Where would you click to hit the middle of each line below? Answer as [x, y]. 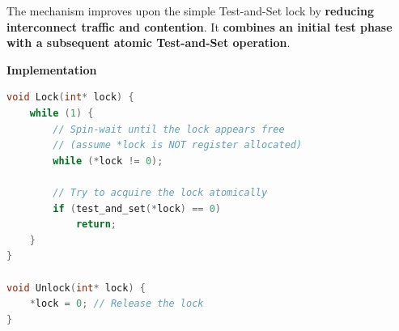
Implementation [52, 69]
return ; [96, 225]
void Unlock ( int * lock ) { [76, 288]
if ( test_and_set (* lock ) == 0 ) [137, 208]
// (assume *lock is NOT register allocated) [178, 145]
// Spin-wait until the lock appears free [169, 129]
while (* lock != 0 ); [108, 161]
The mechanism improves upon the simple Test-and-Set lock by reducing [190, 11]
